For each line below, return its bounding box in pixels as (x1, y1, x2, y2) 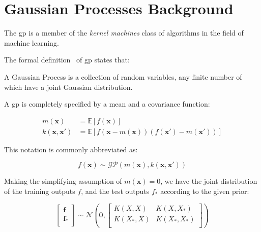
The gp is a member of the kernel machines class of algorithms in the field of (4, 27, 244, 38)
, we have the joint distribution (160, 176, 257, 186)
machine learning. (4, 37, 59, 48)
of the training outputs (4, 185, 75, 196)
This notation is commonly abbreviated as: (4, 144, 138, 154)
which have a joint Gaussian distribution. (4, 81, 133, 92)
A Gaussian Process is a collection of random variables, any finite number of (4, 71, 242, 82)
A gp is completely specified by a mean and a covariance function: (4, 98, 210, 109)
